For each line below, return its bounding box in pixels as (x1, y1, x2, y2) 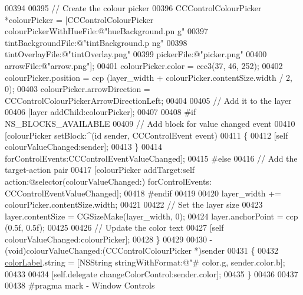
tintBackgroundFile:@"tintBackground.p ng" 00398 (5, 36, 187, 48)
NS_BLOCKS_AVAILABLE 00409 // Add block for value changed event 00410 (5, 117, 295, 129)
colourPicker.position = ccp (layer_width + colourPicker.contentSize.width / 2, (5, 71, 292, 83)
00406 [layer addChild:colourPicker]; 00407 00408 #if (5, 106, 196, 118)
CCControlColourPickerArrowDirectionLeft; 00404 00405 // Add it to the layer (5, 94, 292, 106)
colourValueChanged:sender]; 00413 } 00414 (5, 140, 162, 153)
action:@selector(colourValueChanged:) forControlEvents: (5, 175, 212, 187)
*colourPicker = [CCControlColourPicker (5, 13, 154, 25)
